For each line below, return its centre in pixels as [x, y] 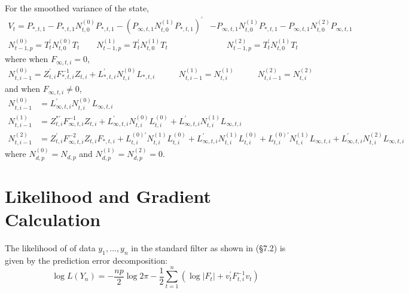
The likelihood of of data [50, 247]
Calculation [53, 219]
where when [27, 59]
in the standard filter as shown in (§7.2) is [208, 247]
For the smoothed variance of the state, [77, 8]
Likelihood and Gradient [108, 195]
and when [23, 89]
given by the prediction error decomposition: [86, 260]
